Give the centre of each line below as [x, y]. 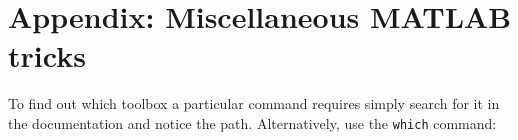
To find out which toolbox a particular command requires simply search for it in [254, 103]
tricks [47, 55]
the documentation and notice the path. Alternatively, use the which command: [252, 122]
